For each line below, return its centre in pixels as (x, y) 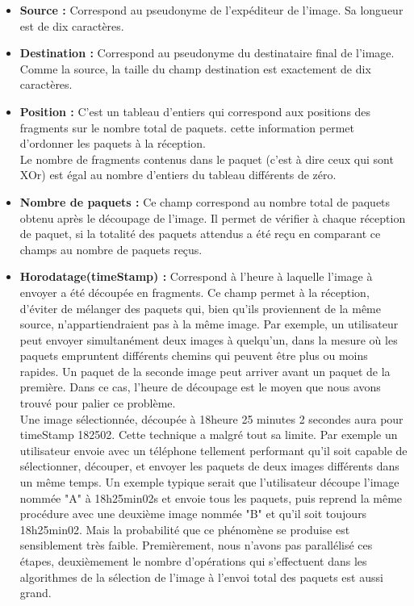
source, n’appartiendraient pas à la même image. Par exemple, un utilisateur (209, 324)
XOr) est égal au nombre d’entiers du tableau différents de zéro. (178, 175)
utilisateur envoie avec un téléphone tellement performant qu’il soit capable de (213, 450)
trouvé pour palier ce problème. (98, 403)
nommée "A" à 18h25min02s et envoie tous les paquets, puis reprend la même (211, 497)
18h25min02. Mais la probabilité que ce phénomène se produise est (185, 529)
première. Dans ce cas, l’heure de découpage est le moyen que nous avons (200, 387)
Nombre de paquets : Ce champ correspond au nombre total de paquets (205, 201)
